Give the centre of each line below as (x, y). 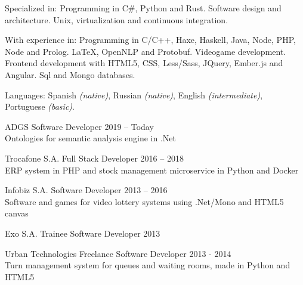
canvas (17, 213)
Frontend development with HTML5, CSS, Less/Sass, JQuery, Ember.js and (144, 63)
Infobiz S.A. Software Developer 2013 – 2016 (86, 190)
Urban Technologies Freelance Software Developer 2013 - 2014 (118, 253)
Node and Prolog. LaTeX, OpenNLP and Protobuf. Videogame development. (146, 51)
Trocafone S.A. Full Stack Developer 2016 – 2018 (94, 158)
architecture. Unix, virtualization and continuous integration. (117, 19)
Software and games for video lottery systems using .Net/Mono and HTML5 (144, 201)
